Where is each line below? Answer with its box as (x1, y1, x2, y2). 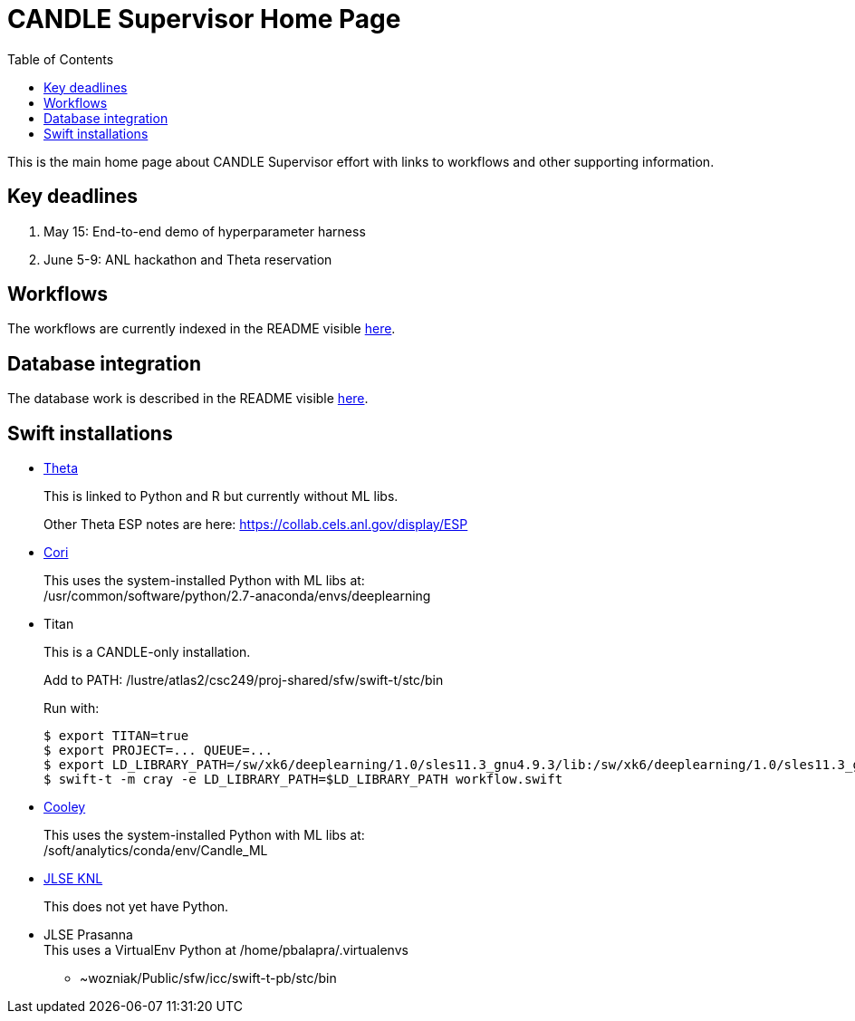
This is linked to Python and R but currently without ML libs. (43, 488, 399, 505)
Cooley (43, 799, 86, 815)
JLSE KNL (43, 871, 103, 887)
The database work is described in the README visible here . (7, 390, 369, 407)
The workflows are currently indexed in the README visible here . (7, 321, 396, 337)
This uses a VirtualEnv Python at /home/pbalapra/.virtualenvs (43, 942, 408, 958)
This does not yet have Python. (43, 899, 229, 915)
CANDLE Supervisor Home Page (7, 4, 401, 34)
